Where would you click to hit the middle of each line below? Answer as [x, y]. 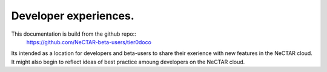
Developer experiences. [73, 16]
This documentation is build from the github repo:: [74, 34]
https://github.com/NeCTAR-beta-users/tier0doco [89, 42]
